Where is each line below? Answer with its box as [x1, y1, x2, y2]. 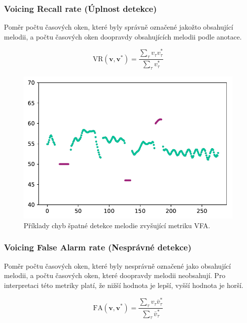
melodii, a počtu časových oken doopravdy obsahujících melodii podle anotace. [4, 31, 242, 41]
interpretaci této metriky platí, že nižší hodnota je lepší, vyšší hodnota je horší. [4, 280, 244, 290]
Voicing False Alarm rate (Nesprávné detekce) [4, 241, 192, 253]
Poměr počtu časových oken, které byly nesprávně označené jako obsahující [4, 260, 231, 271]
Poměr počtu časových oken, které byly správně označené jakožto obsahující [4, 22, 233, 32]
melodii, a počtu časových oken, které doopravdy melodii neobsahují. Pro [4, 270, 225, 281]
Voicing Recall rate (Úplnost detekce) [4, 2, 157, 14]
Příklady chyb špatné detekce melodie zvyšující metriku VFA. [24, 220, 211, 230]
